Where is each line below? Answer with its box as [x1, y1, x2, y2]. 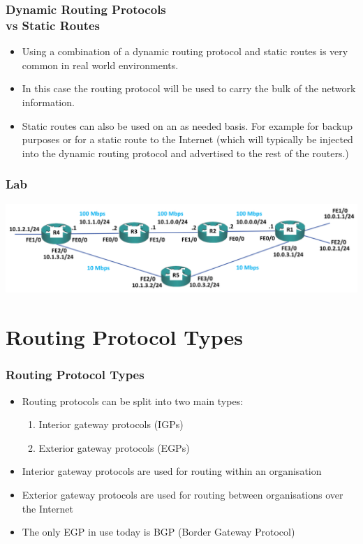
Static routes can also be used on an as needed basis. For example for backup [22, 118, 353, 133]
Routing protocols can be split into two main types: [22, 393, 244, 408]
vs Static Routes [6, 16, 101, 34]
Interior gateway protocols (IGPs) [38, 417, 184, 432]
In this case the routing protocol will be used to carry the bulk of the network [22, 81, 356, 96]
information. [22, 94, 75, 109]
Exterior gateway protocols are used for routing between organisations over [22, 487, 343, 502]
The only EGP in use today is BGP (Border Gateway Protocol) [22, 524, 295, 539]
